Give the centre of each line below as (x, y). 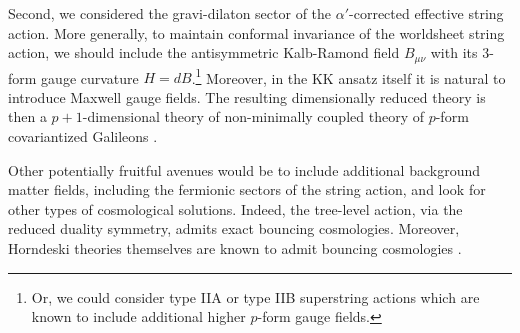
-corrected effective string (426, 13)
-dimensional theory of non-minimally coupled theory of (253, 116)
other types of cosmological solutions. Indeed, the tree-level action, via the (235, 208)
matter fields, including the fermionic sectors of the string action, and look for (247, 189)
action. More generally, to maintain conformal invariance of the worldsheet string (256, 32)
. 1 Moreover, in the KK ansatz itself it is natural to (348, 76)
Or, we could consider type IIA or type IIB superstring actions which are (255, 296)
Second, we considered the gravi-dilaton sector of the (170, 13)
